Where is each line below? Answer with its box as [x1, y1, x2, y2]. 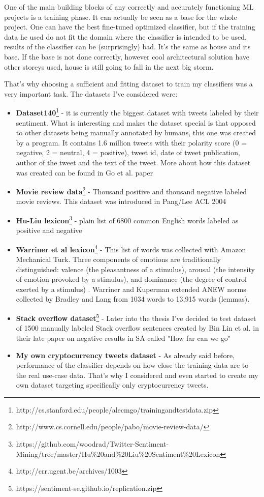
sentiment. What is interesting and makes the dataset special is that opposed [16, 117, 256, 128]
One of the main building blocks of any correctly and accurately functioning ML [4, 2, 254, 12]
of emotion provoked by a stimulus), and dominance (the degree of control [16, 274, 247, 284]
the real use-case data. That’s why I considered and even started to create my [16, 369, 258, 380]
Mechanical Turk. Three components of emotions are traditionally [16, 254, 221, 265]
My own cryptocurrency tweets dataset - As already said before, [16, 349, 235, 360]
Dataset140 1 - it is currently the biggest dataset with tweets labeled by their [16, 106, 259, 118]
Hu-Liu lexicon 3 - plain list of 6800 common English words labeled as [16, 214, 239, 225]
